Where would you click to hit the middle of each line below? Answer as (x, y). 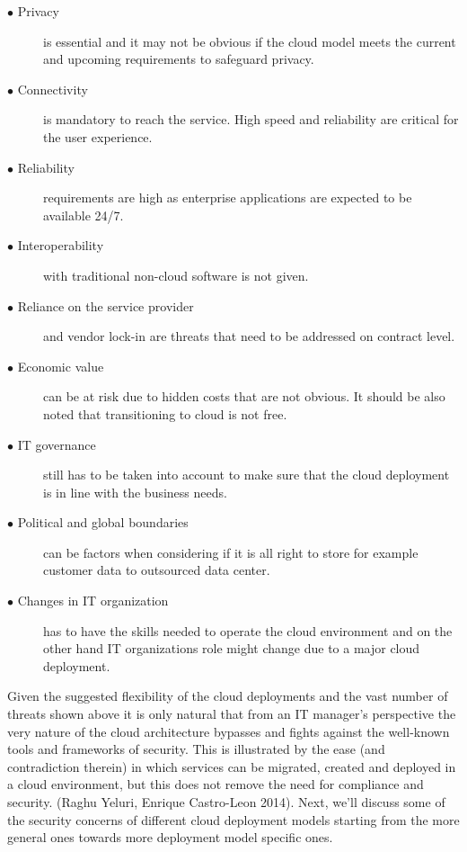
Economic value (61, 366)
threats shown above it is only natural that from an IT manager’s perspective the (232, 714)
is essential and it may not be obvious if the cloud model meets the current (250, 41)
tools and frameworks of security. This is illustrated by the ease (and (196, 749)
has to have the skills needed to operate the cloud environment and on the (248, 630)
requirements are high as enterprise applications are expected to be (228, 197)
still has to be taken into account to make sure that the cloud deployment (247, 475)
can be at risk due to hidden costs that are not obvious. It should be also (244, 396)
